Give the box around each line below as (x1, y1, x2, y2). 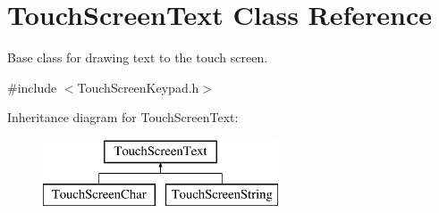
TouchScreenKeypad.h (77, 78, 199, 96)
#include (7, 78, 57, 96)
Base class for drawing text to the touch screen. (7, 48, 268, 67)
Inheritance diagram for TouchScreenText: (7, 108, 239, 127)
